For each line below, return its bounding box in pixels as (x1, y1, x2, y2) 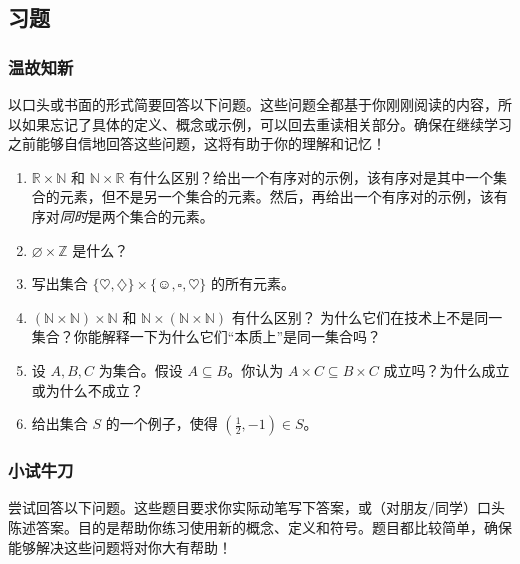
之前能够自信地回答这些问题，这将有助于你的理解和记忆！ (8, 133, 386, 154)
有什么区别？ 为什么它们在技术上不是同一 (231, 306, 503, 327)
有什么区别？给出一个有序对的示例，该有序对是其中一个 (129, 166, 494, 187)
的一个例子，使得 (105, 413, 218, 434)
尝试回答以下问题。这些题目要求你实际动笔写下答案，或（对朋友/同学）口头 (8, 497, 505, 518)
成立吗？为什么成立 (383, 359, 510, 380)
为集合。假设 (98, 359, 183, 380)
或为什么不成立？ (31, 379, 144, 400)
